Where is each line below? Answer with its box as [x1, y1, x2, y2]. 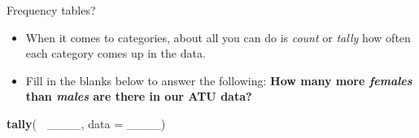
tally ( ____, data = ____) [7, 114, 166, 132]
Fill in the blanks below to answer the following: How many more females [25, 71, 412, 88]
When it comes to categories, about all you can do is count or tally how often [25, 28, 411, 45]
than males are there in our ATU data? [25, 88, 252, 105]
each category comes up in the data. [25, 45, 206, 62]
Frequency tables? [7, 2, 96, 18]
